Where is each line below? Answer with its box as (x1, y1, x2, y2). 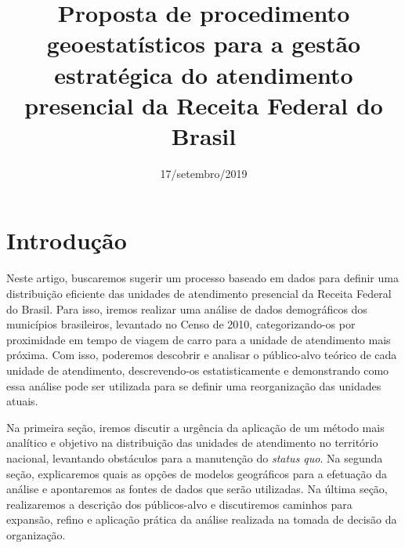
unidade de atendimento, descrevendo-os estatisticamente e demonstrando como (6, 361, 389, 378)
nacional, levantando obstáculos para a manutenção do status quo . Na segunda (6, 449, 383, 466)
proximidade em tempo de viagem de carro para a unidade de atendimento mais (6, 331, 391, 347)
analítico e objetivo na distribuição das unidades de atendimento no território (6, 434, 378, 451)
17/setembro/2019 (160, 165, 248, 181)
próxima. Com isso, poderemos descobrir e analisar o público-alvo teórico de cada (6, 347, 397, 363)
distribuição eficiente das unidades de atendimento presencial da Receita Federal (6, 285, 392, 301)
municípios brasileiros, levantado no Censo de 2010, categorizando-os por (6, 316, 356, 332)
